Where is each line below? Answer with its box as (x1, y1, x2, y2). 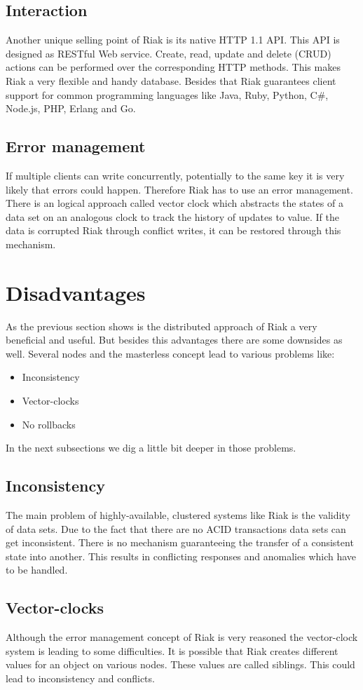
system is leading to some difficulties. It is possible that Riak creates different (6, 643, 338, 658)
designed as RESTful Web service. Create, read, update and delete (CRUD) (6, 46, 331, 60)
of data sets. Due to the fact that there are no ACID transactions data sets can (6, 521, 346, 536)
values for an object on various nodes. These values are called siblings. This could (6, 657, 355, 672)
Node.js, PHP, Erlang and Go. (6, 101, 136, 116)
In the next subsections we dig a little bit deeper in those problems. (6, 440, 296, 455)
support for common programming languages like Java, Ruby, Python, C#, (6, 87, 329, 102)
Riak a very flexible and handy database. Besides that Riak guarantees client (6, 73, 336, 88)
